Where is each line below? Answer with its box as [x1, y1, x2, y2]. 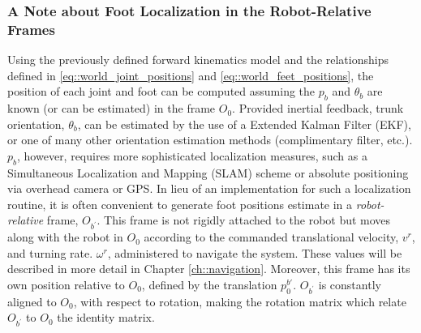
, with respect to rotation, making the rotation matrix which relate [73, 292, 406, 310]
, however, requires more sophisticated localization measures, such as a [17, 147, 367, 164]
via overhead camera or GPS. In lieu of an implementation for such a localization [7, 180, 411, 197]
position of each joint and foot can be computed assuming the [7, 83, 316, 100]
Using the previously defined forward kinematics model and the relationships [7, 51, 389, 68]
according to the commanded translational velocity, [144, 228, 399, 245]
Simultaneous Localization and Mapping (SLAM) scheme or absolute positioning [7, 164, 409, 181]
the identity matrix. [57, 309, 155, 326]
